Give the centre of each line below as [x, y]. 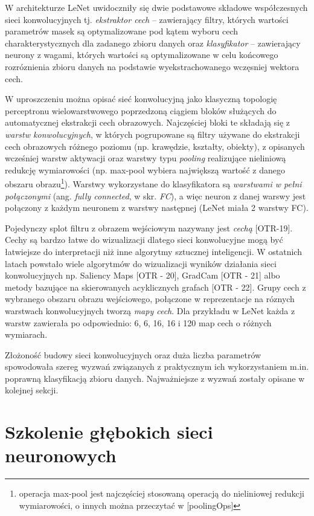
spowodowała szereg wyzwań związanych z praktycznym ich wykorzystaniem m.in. [157, 366]
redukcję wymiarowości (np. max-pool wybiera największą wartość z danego [145, 169]
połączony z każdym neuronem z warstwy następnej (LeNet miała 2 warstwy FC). [157, 208]
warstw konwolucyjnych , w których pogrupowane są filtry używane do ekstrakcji [152, 134]
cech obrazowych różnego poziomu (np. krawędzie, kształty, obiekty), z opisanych [155, 146]
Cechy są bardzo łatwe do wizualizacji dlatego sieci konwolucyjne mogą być [144, 240]
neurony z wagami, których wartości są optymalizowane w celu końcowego [142, 55]
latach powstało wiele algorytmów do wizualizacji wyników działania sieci [141, 263]
